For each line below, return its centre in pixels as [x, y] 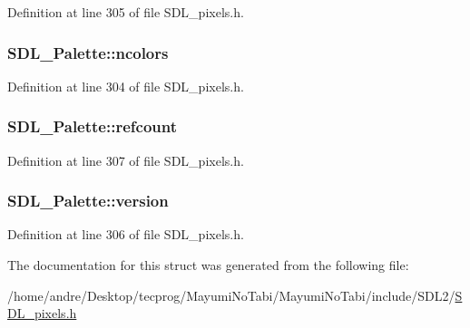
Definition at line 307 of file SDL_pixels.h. [126, 160]
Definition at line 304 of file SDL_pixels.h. [126, 86]
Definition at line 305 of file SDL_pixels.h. [126, 12]
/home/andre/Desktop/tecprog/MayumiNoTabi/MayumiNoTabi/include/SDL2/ [231, 295]
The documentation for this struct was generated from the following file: [208, 265]
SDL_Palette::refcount [93, 126]
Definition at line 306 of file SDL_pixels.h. [126, 234]
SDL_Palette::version [88, 201]
